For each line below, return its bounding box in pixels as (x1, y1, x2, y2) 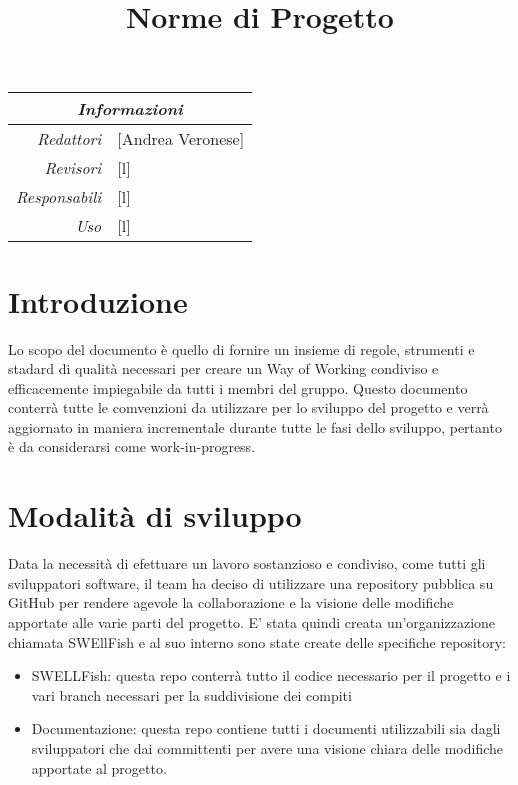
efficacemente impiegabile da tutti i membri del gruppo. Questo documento (8, 377, 468, 398)
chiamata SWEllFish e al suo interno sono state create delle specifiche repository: (8, 631, 506, 652)
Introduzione (8, 280, 188, 321)
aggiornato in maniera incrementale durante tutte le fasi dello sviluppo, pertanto (8, 416, 502, 437)
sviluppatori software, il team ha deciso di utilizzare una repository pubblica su (8, 572, 494, 593)
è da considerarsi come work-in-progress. (8, 436, 256, 457)
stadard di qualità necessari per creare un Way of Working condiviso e (8, 358, 439, 379)
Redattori (37, 127, 102, 151)
